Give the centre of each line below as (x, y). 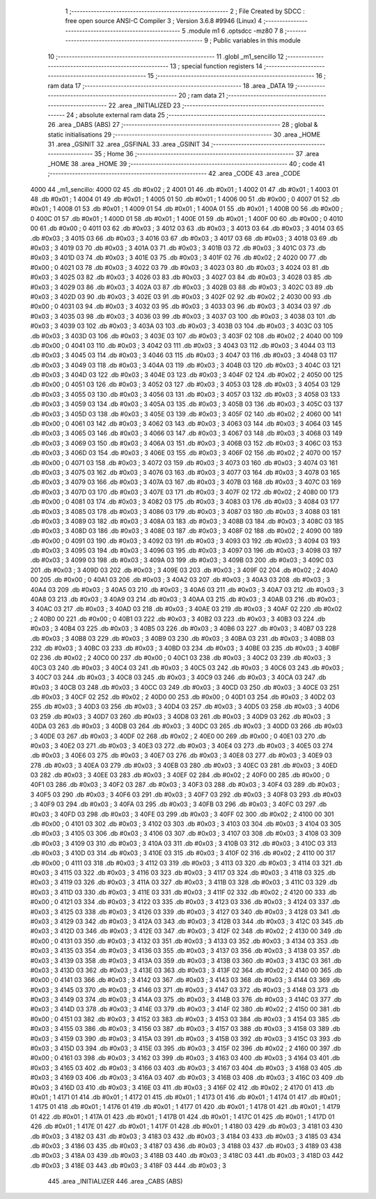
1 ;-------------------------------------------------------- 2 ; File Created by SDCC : (185, 11)
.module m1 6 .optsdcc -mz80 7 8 (235, 31)
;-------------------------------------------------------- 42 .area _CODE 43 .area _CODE (174, 174)
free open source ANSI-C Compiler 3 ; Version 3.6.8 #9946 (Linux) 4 (164, 21)
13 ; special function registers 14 (216, 66)
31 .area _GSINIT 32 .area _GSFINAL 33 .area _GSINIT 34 (129, 144)
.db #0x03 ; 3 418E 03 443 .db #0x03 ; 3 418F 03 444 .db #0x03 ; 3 (128, 1166)
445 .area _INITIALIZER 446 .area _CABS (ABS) (115, 1182)
